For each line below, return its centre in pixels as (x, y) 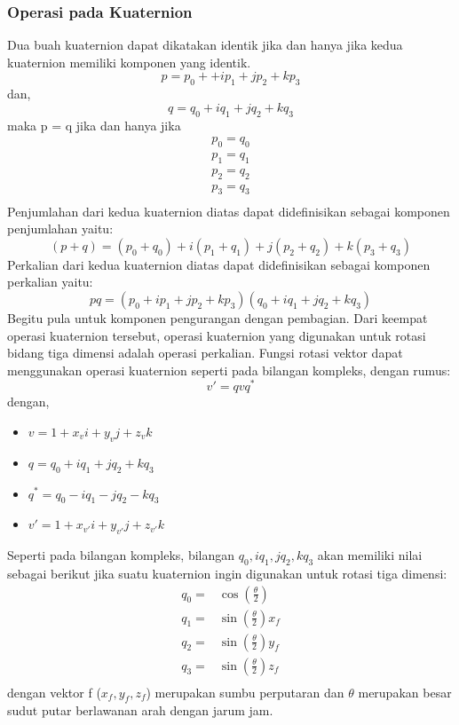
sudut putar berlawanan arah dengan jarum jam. (140, 710)
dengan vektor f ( (54, 692)
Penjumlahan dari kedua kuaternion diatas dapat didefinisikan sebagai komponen (229, 211)
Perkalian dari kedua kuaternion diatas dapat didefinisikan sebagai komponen (219, 264)
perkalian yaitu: (50, 282)
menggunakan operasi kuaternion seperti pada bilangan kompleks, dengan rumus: (229, 370)
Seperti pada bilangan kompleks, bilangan (121, 555)
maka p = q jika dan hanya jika (94, 125)
